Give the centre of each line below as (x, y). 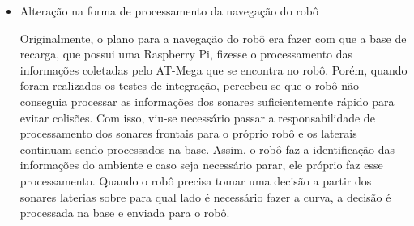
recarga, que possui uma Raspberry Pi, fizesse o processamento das (186, 54)
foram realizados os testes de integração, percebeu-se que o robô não (189, 85)
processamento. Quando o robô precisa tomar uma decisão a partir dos (196, 180)
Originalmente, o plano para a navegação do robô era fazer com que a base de (213, 38)
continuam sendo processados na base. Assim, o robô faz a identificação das (207, 149)
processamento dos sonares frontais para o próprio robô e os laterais (188, 133)
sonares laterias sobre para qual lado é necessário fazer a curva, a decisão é (205, 196)
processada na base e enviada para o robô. (125, 213)
